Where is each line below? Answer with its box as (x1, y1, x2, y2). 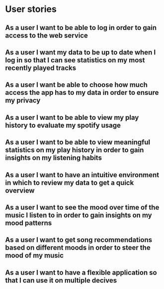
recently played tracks (5, 63, 76, 72)
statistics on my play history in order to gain (5, 146, 144, 154)
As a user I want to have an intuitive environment (5, 171, 160, 179)
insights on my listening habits (5, 154, 102, 162)
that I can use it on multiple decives (5, 276, 117, 285)
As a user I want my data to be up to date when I (5, 48, 156, 56)
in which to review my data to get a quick (5, 178, 134, 187)
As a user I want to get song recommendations (5, 236, 153, 244)
